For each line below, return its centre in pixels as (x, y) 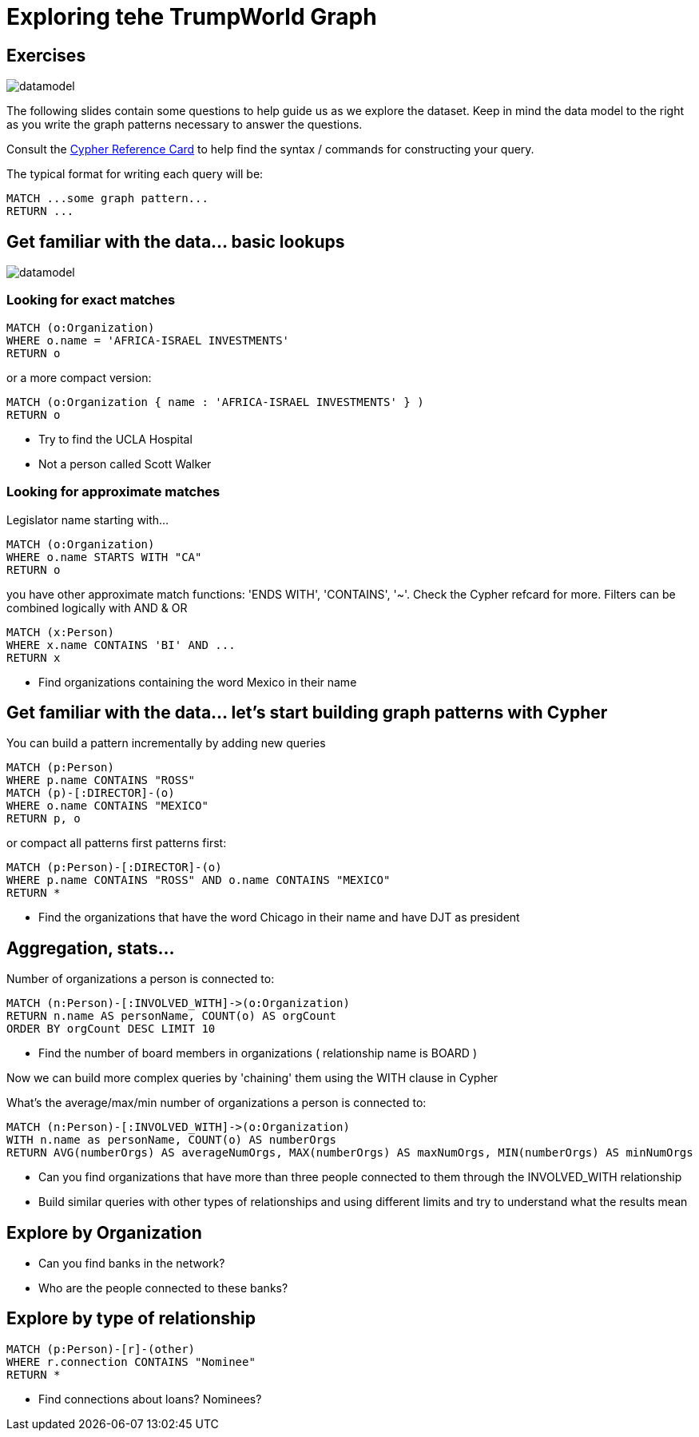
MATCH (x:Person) (60, 632)
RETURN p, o (44, 819)
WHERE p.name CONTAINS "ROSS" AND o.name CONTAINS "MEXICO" (199, 880)
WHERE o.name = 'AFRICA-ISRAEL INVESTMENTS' (148, 340)
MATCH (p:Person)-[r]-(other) (101, 1349)
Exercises (46, 55)
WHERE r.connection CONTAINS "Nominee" (131, 1361)
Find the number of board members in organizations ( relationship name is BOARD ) (258, 1053)
